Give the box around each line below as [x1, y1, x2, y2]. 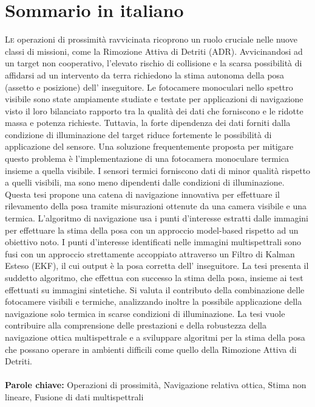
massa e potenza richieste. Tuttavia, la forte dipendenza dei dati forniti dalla [5, 116, 291, 129]
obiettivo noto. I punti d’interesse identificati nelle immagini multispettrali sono [5, 235, 302, 248]
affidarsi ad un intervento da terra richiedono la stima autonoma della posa [5, 68, 285, 81]
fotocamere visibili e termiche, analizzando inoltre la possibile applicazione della [5, 295, 302, 308]
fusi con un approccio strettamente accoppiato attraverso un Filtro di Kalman [5, 247, 295, 260]
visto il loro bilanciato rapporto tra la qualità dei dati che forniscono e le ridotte [5, 104, 303, 117]
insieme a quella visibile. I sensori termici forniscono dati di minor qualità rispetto [5, 164, 311, 176]
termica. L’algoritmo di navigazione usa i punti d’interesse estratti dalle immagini [5, 212, 308, 224]
